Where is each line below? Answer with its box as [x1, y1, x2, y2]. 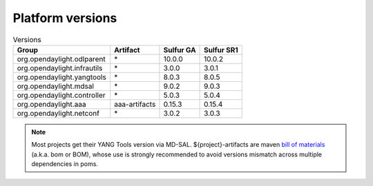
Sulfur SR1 [204, 45, 238, 54]
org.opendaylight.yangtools [17, 72, 106, 82]
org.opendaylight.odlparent [17, 54, 106, 63]
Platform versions [12, 10, 117, 25]
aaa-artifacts [114, 99, 156, 109]
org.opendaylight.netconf [17, 108, 100, 118]
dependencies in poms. [31, 160, 98, 168]
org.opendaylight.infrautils [17, 63, 103, 72]
